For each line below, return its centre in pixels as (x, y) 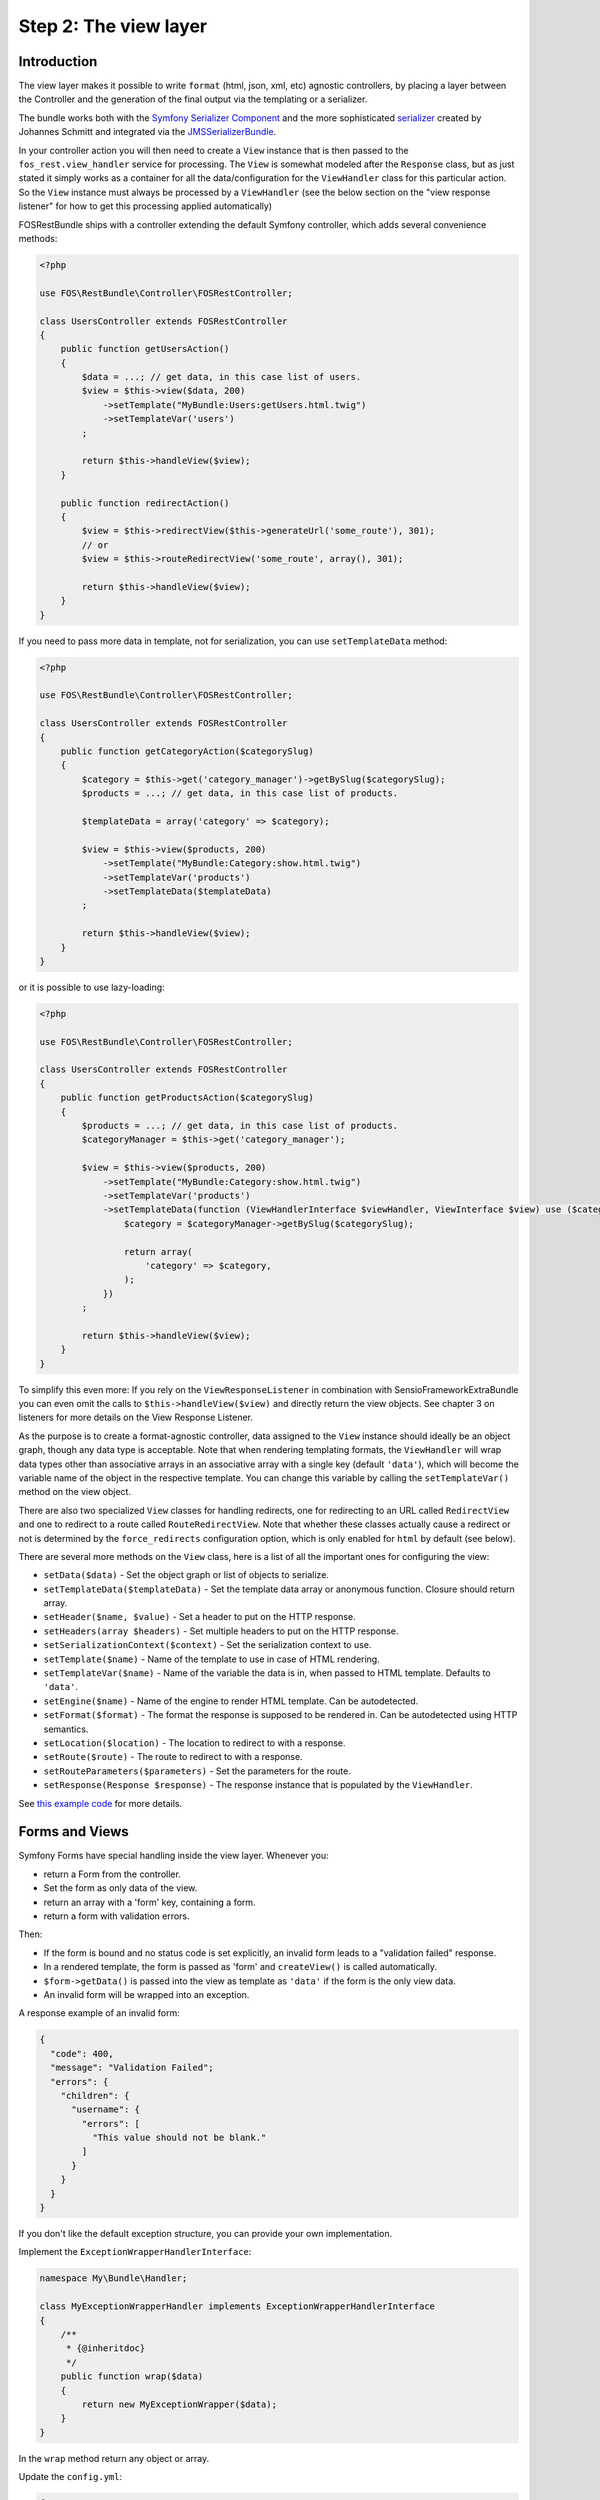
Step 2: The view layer (113, 26)
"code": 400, (82, 2053)
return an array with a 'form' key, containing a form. (149, 1902)
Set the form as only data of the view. (120, 1888)
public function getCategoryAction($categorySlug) (187, 751)
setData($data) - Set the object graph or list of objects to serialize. (186, 1575)
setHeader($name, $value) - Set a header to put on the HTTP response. (199, 1617)
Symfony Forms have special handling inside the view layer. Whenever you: (173, 1856)
